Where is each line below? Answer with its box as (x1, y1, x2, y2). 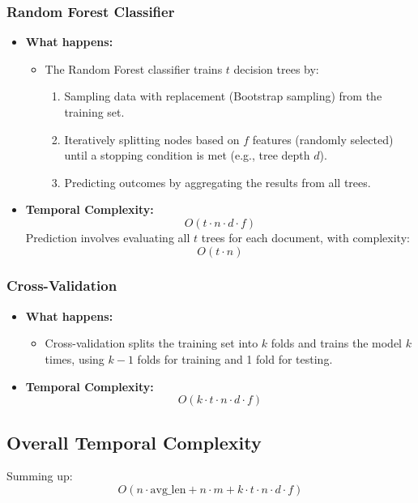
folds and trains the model (271, 335, 403, 352)
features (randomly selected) (252, 130, 394, 147)
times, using (45, 350, 104, 367)
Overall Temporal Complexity (6, 429, 262, 454)
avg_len (150, 484, 186, 496)
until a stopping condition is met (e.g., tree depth (64, 147, 310, 164)
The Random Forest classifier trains (45, 60, 223, 77)
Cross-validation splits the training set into (45, 335, 258, 352)
